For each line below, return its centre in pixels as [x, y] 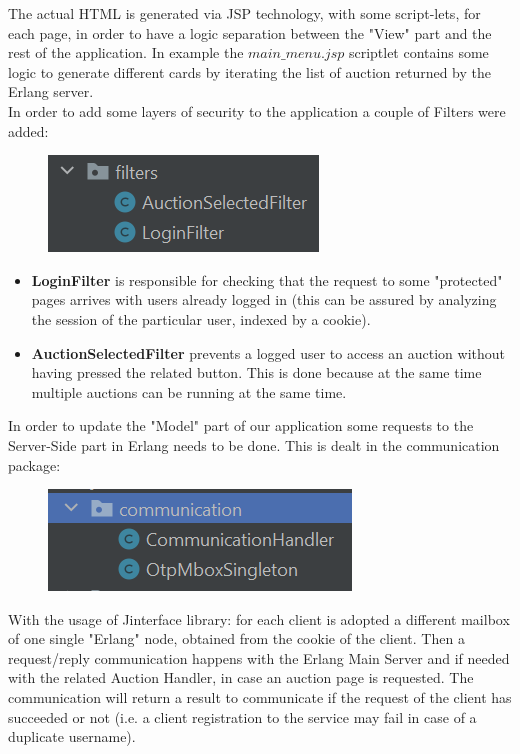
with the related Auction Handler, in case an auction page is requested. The [241, 677]
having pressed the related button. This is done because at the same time [256, 372]
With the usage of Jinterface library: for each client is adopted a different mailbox [259, 618]
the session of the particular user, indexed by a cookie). [201, 318]
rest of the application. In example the [126, 52]
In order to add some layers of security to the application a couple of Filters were [257, 110]
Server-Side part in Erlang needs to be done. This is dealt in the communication [254, 444]
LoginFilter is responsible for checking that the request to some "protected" [267, 279]
